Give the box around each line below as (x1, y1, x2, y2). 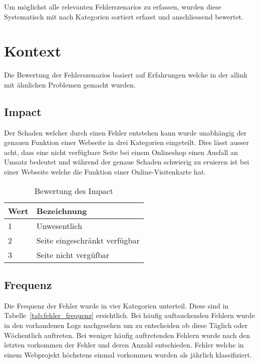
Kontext (4, 40, 62, 61)
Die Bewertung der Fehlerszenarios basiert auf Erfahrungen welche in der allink (4, 69, 247, 80)
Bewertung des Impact (34, 184, 113, 196)
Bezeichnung (36, 204, 87, 216)
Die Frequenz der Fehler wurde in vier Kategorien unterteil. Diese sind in (4, 300, 229, 310)
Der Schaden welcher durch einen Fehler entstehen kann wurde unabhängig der (4, 127, 247, 137)
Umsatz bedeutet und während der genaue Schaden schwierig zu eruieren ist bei (4, 156, 249, 167)
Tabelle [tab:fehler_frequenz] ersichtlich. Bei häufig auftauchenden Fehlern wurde (4, 310, 255, 320)
